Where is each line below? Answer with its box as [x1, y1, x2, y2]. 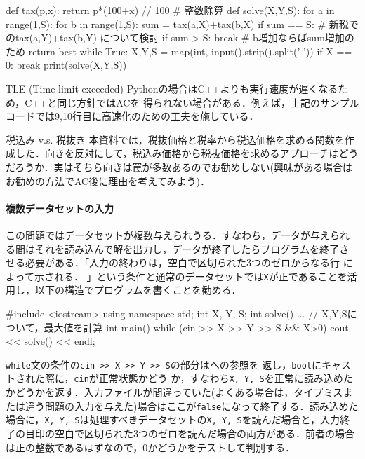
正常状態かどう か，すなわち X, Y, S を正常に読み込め [98, 371, 343, 385]
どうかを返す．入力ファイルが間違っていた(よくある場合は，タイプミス [15, 385, 343, 399]
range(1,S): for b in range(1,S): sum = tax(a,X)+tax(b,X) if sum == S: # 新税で [6, 16, 359, 31]
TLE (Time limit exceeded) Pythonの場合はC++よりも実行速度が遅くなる [6, 81, 338, 95]
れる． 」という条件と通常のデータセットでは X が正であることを [53, 268, 347, 283]
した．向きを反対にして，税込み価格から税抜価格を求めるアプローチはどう [15, 146, 359, 160]
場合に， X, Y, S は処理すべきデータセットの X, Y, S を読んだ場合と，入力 [6, 412, 340, 427]
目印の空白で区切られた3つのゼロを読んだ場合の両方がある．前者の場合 [25, 425, 354, 440]
